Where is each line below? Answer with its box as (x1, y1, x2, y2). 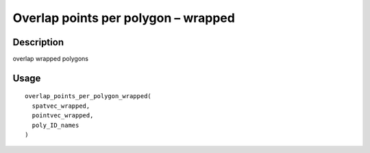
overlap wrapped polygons (12, 55, 89, 63)
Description (12, 36, 64, 48)
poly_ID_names (32, 121, 79, 129)
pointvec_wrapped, (32, 112, 94, 119)
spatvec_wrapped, (32, 102, 90, 110)
